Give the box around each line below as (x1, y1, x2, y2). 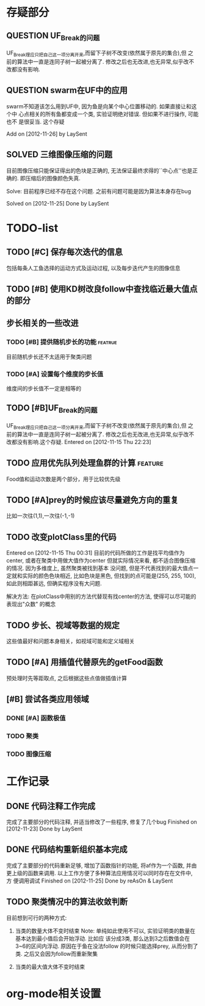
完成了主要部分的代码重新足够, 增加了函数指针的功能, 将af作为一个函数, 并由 (6, 862, 197, 869)
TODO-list (6, 221, 59, 235)
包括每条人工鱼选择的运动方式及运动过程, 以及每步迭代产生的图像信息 (6, 264, 181, 272)
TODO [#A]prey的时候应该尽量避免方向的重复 (6, 495, 179, 505)
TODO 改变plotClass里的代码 (6, 531, 117, 542)
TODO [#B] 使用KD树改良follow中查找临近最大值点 (6, 284, 198, 294)
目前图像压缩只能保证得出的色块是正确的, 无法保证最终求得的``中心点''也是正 (6, 166, 198, 174)
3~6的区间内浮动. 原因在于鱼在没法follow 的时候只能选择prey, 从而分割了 (15, 942, 198, 950)
